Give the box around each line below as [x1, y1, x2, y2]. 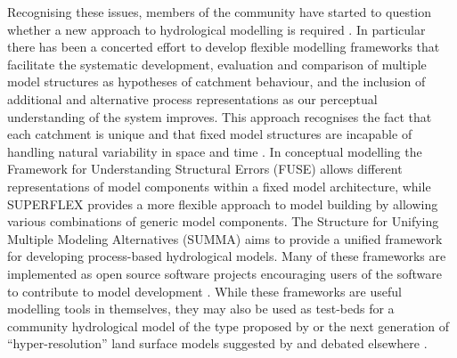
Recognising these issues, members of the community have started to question [7, 3, 432, 20]
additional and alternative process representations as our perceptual [7, 89, 378, 108]
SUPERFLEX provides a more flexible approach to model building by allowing [7, 194, 438, 213]
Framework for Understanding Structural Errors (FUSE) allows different [7, 159, 403, 178]
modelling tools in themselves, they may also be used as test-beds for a [7, 299, 395, 318]
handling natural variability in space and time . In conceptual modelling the [7, 142, 422, 160]
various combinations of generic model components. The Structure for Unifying [7, 212, 439, 231]
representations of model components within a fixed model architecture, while [7, 176, 431, 195]
